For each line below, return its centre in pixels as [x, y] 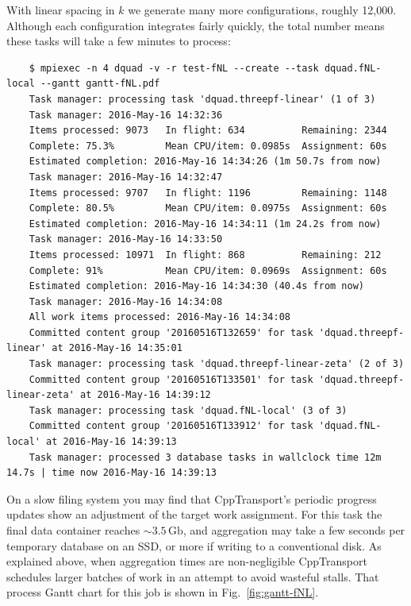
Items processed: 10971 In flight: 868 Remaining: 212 [205, 255]
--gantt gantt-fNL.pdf [100, 84]
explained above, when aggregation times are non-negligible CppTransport [187, 561]
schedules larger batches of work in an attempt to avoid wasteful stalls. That [193, 576]
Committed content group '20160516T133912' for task [171, 426]
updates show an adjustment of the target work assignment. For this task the [194, 514]
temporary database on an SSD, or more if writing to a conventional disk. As [194, 545]
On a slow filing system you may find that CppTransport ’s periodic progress [192, 498]
